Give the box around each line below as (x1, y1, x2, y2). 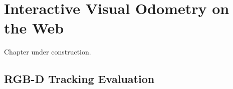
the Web (4, 17, 64, 38)
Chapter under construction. (4, 46, 91, 57)
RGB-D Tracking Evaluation (4, 71, 155, 86)
